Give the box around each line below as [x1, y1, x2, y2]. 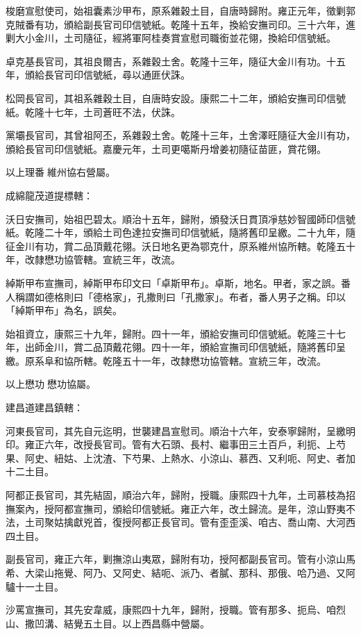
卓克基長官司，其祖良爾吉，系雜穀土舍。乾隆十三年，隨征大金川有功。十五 [6, 53, 346, 68]
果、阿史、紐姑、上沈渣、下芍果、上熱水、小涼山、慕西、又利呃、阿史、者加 [6, 450, 355, 465]
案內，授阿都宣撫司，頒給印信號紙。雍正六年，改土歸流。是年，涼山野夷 [15, 501, 346, 516]
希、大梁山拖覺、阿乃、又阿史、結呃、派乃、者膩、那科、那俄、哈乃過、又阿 [6, 566, 355, 579]
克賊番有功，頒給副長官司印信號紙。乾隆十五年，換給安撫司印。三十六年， [6, 17, 346, 31]
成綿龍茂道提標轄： [6, 188, 93, 202]
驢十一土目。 [6, 579, 64, 593]
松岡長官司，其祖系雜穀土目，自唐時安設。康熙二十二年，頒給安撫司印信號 [6, 90, 346, 105]
